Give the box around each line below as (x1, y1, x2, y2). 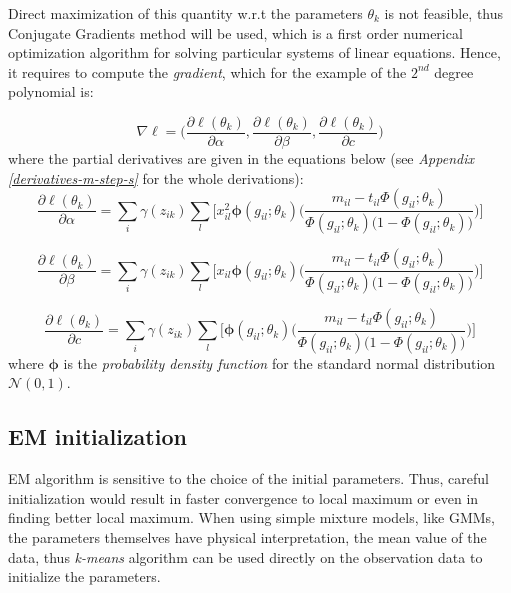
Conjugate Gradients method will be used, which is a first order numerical (8, 22, 463, 43)
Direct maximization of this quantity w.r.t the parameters (8, 3, 363, 23)
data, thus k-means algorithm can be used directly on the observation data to (8, 546, 483, 567)
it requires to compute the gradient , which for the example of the (8, 61, 407, 82)
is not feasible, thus (384, 3, 504, 23)
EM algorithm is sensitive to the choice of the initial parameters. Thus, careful (8, 468, 489, 489)
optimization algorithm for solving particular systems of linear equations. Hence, (8, 42, 501, 63)
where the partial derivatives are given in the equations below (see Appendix (8, 148, 474, 169)
